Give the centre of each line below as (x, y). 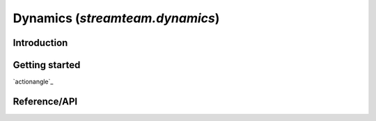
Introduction (40, 43)
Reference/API (45, 101)
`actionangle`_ (33, 82)
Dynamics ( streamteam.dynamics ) (116, 18)
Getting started (47, 65)
